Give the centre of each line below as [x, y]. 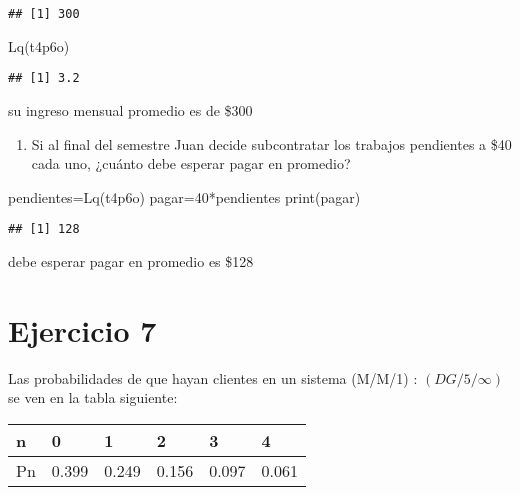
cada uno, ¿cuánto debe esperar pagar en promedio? [191, 163]
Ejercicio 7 [82, 329]
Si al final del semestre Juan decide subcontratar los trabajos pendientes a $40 [271, 143]
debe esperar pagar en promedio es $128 [131, 260]
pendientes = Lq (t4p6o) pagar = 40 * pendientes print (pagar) [184, 196]
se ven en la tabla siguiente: [93, 397]
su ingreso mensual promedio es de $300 [130, 109]
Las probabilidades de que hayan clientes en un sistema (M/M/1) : [213, 377]
